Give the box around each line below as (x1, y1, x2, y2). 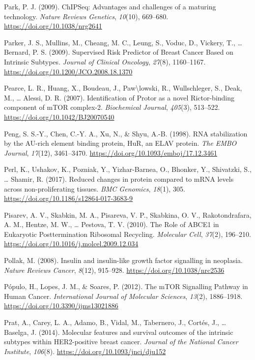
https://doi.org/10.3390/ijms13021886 (4, 300, 118, 311)
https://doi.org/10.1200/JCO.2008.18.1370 (4, 66, 133, 76)
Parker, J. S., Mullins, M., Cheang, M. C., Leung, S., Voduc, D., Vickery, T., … (4, 37, 242, 47)
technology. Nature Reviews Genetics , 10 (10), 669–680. (4, 11, 169, 21)
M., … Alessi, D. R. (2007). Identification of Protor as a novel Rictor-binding (4, 92, 235, 102)
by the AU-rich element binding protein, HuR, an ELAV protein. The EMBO (4, 138, 237, 148)
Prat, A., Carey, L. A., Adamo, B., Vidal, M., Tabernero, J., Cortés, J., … (4, 317, 227, 327)
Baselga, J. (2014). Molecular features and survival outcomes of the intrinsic (4, 327, 233, 337)
